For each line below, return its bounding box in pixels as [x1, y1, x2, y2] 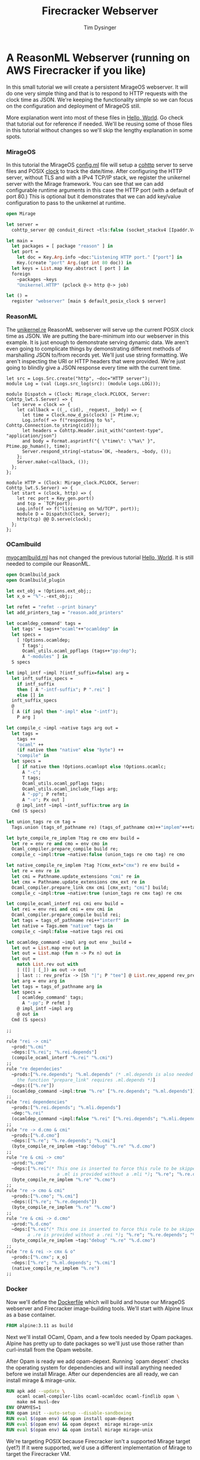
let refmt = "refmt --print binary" [6, 604, 97, 610]
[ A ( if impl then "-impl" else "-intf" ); [11, 709, 118, 715]
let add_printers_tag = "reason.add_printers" [6, 610, 124, 616]
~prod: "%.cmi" [11, 1044, 46, 1050]
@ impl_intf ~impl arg [17, 1006, 73, 1012]
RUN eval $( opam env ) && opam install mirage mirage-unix [6, 1427, 153, 1433]
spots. [6, 133, 22, 140]
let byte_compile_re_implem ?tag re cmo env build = [6, 835, 140, 841]
